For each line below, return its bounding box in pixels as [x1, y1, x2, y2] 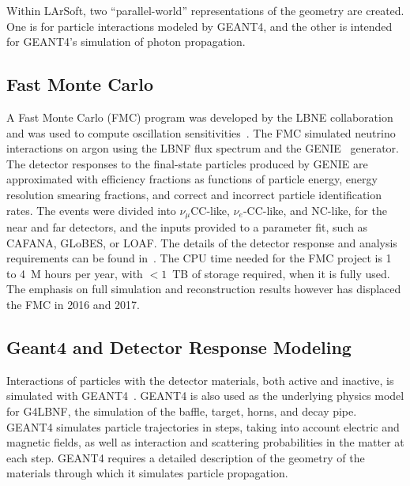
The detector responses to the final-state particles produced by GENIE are [6, 155, 368, 171]
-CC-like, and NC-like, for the [243, 202, 387, 218]
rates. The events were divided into [6, 202, 176, 218]
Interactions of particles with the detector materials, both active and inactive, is [6, 371, 394, 388]
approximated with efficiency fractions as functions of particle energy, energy [6, 171, 378, 187]
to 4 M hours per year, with [6, 265, 143, 281]
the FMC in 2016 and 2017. [6, 296, 140, 312]
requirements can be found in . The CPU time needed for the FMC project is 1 [6, 250, 392, 266]
